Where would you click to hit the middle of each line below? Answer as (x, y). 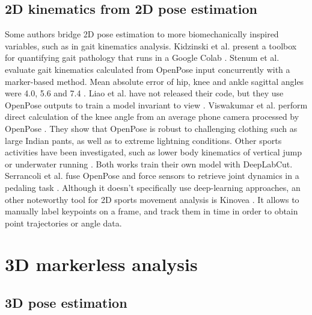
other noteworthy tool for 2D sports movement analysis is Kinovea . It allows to (152, 199)
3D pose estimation (66, 303)
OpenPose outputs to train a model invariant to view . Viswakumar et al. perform (156, 104)
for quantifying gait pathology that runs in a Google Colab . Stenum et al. (142, 58)
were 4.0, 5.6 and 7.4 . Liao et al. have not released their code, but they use (144, 93)
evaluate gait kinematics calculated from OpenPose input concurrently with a (148, 69)
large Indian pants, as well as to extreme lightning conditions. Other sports (143, 140)
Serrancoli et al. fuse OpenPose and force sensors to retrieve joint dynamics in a (152, 176)
